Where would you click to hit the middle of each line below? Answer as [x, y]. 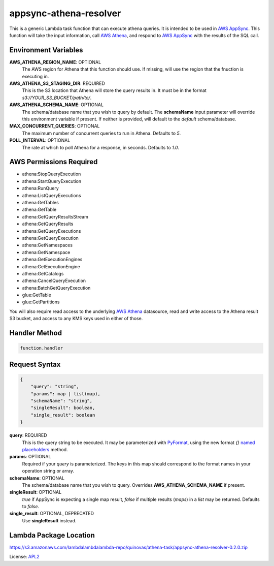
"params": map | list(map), [66, 394]
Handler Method [36, 333]
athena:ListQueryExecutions [52, 195]
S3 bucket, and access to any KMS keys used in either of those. [76, 319]
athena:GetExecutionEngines [52, 260]
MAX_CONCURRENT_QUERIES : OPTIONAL [55, 126]
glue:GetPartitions [41, 302]
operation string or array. [48, 471]
